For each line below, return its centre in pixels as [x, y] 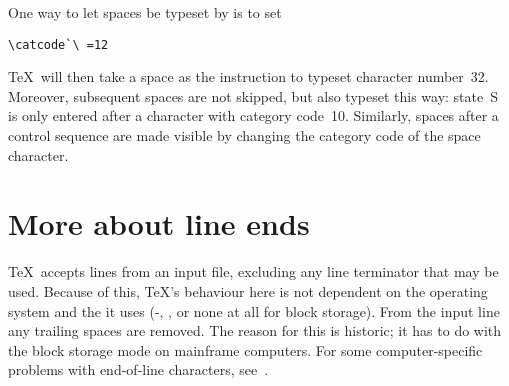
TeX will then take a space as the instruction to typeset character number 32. [248, 76]
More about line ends [159, 223]
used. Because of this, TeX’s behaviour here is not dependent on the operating [248, 290]
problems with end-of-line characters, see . [138, 369]
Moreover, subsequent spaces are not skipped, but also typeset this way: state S [253, 95]
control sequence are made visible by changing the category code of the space [244, 135]
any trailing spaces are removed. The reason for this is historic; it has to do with [255, 330]
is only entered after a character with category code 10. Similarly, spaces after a [253, 115]
